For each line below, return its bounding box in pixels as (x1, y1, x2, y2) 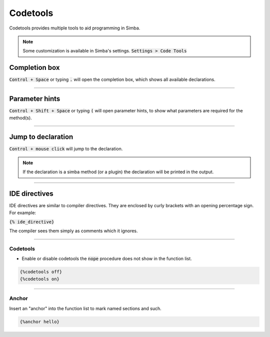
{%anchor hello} (19, 319, 60, 325)
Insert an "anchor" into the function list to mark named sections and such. (9, 305, 162, 312)
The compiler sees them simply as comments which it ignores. (9, 228, 138, 234)
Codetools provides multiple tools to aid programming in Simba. (9, 25, 140, 31)
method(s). (9, 115, 32, 121)
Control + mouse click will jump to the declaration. (9, 146, 123, 152)
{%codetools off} (19, 269, 62, 275)
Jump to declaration (9, 133, 73, 141)
